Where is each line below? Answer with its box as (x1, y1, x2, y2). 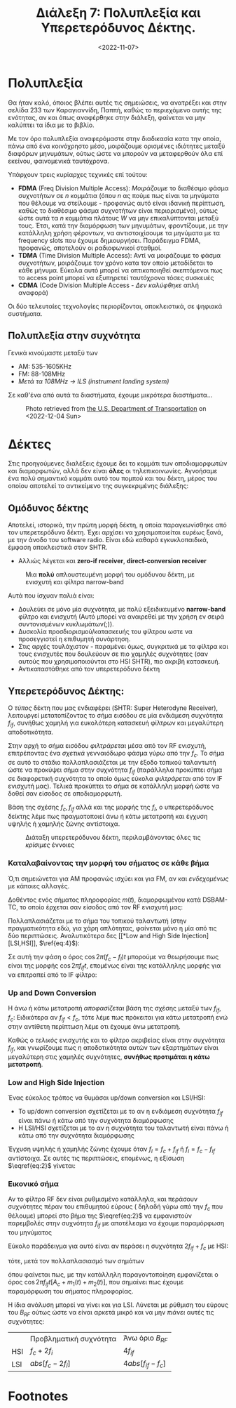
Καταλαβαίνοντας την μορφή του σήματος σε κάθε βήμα (8, 858, 209, 868)
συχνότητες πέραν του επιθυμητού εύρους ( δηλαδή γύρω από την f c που (8, 1202, 223, 1212)
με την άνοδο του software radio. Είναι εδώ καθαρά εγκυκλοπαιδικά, (8, 536, 209, 544)
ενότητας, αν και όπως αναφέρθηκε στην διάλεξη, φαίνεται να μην (8, 113, 206, 121)
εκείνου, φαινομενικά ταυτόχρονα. (8, 157, 110, 165)
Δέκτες (8, 436, 52, 452)
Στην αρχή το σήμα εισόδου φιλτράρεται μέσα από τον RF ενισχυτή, (8, 741, 207, 749)
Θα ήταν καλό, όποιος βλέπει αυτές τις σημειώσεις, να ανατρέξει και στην (8, 98, 227, 107)
